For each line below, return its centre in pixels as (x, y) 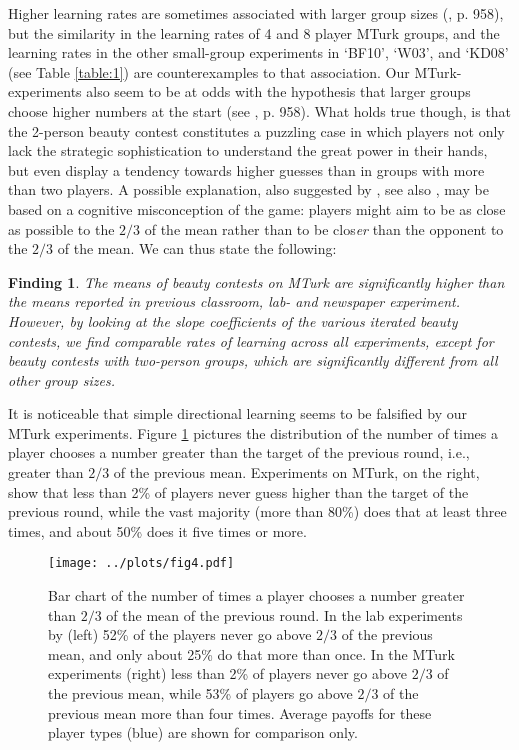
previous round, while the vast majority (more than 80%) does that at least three (257, 511)
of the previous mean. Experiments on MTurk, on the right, (296, 472)
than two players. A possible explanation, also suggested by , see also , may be (248, 189)
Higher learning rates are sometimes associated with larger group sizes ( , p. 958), (256, 13)
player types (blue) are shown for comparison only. (203, 732)
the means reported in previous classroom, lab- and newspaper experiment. (234, 301)
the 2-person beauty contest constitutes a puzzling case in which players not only (256, 130)
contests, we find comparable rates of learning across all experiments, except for (251, 340)
